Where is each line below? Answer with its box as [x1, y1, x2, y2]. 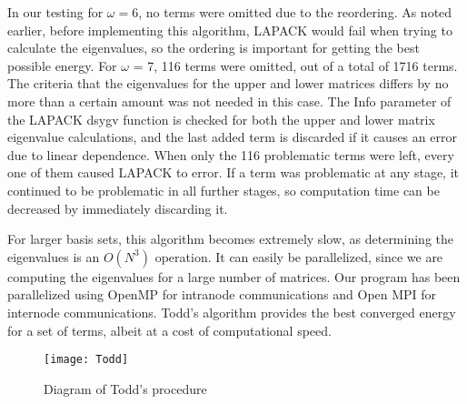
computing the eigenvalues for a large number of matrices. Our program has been [7, 267, 461, 286]
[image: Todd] [44, 353, 129, 367]
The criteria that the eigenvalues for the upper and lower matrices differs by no [7, 74, 449, 93]
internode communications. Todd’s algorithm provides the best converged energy [7, 302, 456, 321]
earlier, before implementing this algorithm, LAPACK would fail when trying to [7, 20, 452, 39]
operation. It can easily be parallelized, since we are [154, 247, 443, 266]
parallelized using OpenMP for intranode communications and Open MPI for [7, 285, 437, 304]
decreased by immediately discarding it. [7, 198, 228, 217]
